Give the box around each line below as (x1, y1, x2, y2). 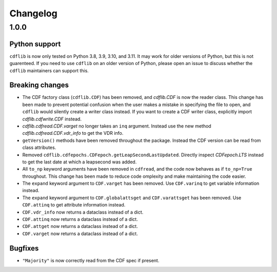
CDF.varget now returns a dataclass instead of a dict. (22, 231, 138, 237)
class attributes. (22, 144, 56, 151)
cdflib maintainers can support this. (9, 67, 89, 74)
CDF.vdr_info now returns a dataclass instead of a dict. (22, 209, 144, 215)
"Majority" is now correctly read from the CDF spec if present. (22, 257, 160, 263)
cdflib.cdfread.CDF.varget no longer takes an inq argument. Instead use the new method (22, 123, 211, 129)
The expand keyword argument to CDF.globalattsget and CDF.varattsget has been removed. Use (22, 195, 242, 201)
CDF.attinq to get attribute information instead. (22, 202, 126, 208)
